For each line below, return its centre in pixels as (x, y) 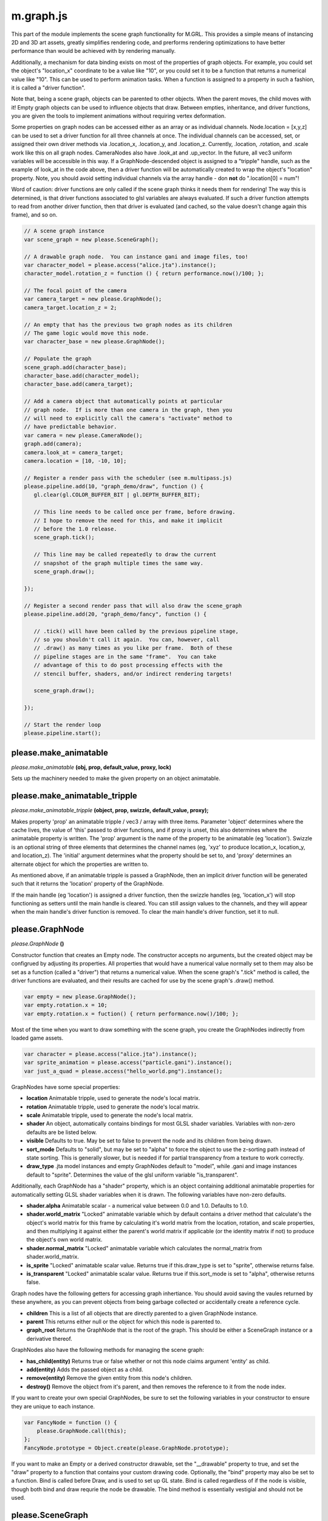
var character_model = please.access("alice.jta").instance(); (120, 265)
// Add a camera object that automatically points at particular (123, 401)
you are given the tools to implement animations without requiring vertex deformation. (118, 116)
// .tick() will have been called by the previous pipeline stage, (136, 631)
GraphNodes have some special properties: (66, 1087)
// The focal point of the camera (75, 291)
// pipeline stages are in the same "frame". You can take (125, 656)
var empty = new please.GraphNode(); (80, 997)
